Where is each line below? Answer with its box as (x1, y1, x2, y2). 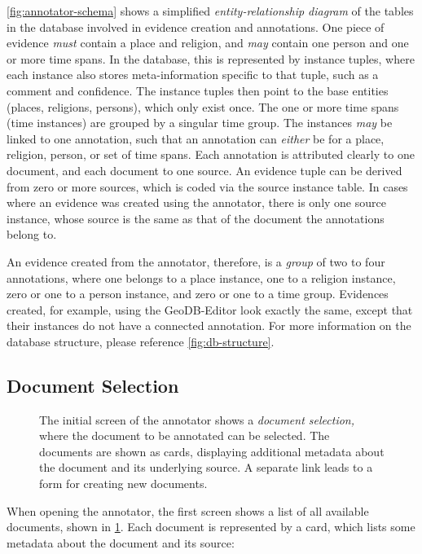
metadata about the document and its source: (7, 534, 235, 551)
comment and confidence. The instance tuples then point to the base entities (7, 81, 389, 99)
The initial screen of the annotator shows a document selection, (39, 411, 355, 428)
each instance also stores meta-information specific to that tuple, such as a (7, 66, 379, 83)
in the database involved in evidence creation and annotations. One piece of (7, 18, 385, 35)
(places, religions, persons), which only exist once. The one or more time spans (7, 98, 399, 115)
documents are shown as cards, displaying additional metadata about (39, 442, 385, 459)
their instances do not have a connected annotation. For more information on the (7, 317, 411, 334)
